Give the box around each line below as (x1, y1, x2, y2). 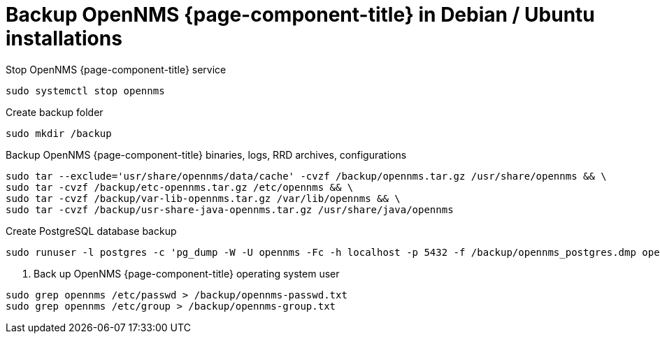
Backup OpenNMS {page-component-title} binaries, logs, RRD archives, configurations (6, 148, 407, 161)
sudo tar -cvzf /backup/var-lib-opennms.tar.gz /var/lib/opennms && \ (6, 192, 401, 204)
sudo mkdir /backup (6, 127, 112, 139)
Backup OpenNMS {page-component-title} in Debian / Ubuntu (6, 3, 595, 27)
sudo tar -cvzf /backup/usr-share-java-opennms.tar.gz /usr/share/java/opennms (6, 203, 454, 215)
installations (6, 27, 122, 50)
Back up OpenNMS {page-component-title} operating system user (34, 267, 340, 280)
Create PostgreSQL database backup (6, 224, 177, 237)
